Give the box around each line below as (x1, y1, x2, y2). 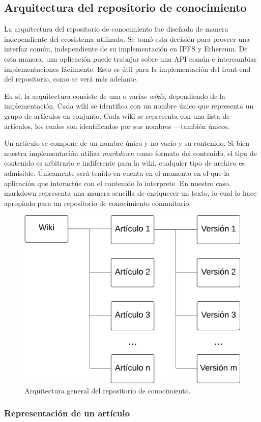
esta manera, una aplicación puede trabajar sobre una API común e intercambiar (4, 53, 257, 64)
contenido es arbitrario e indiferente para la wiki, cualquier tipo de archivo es (4, 157, 245, 168)
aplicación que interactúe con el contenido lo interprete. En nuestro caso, (4, 177, 231, 188)
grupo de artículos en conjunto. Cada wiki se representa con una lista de (4, 110, 230, 121)
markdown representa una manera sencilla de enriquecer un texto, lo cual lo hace (4, 188, 257, 198)
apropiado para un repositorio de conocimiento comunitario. (4, 197, 191, 208)
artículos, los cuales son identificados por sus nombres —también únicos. (4, 120, 230, 131)
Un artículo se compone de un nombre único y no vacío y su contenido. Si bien (4, 138, 250, 148)
